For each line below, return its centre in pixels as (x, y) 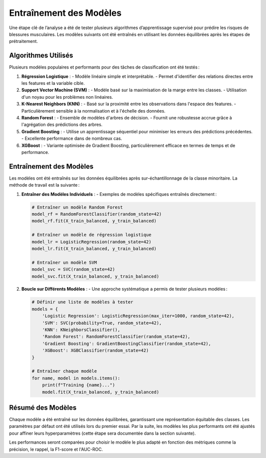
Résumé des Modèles (43, 407)
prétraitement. (23, 41)
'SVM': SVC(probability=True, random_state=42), (102, 323)
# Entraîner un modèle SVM (64, 262)
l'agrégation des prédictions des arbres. (62, 125)
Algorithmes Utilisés (41, 56)
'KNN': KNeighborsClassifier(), (81, 330)
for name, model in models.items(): (76, 378)
